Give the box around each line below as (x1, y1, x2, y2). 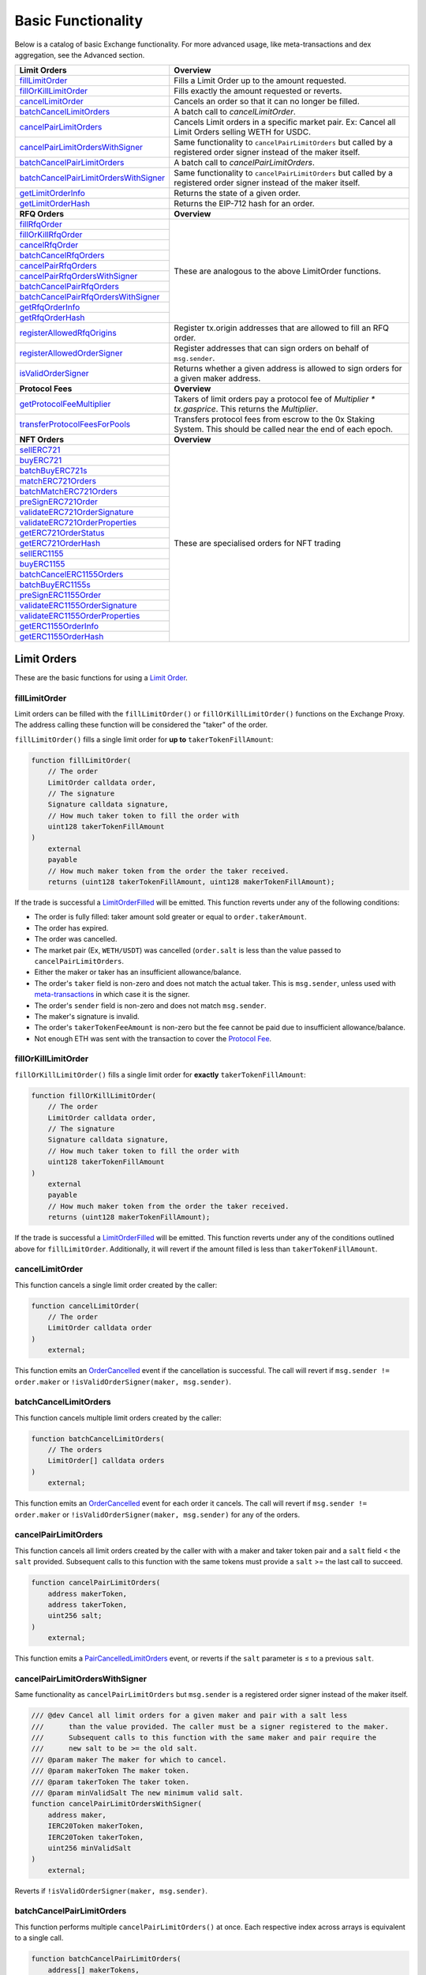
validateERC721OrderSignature (19, 506, 134, 517)
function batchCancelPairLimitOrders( (31, 1954, 181, 1963)
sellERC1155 (19, 548, 64, 559)
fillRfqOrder (19, 219, 62, 230)
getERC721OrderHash (19, 538, 101, 549)
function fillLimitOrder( (31, 755, 132, 765)
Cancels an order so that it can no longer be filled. (174, 96, 361, 107)
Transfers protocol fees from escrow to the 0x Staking (174, 414, 375, 425)
